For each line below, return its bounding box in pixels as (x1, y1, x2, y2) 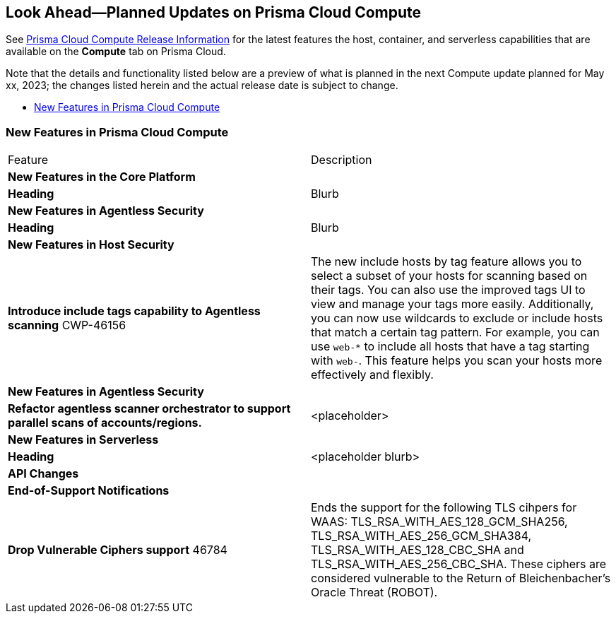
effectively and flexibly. (311, 367, 434, 382)
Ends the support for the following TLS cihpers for (311, 500, 577, 515)
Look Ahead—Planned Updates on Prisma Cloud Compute (6, 4, 422, 21)
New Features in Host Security (8, 237, 174, 252)
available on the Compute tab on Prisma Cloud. (6, 45, 226, 58)
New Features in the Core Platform (8, 170, 196, 184)
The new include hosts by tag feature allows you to (311, 254, 582, 269)
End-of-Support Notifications (8, 483, 170, 498)
